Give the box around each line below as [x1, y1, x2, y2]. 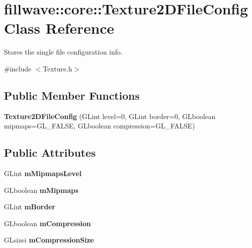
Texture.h [43, 63, 72, 73]
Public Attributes [4, 145, 96, 160]
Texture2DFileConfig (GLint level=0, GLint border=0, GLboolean [4, 111, 216, 121]
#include [4, 63, 32, 73]
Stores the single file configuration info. [4, 47, 123, 57]
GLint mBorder [4, 201, 55, 212]
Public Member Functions [4, 87, 140, 103]
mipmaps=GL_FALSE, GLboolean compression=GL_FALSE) [4, 121, 195, 131]
